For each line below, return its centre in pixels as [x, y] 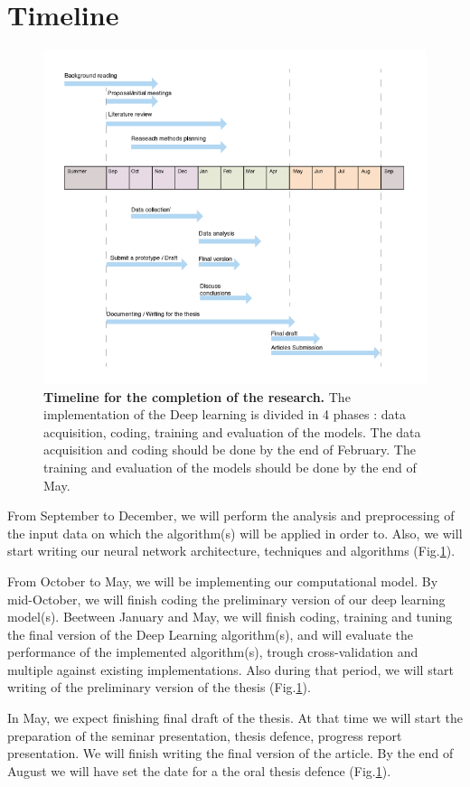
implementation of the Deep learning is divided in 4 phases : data [225, 414]
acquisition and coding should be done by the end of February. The [230, 450]
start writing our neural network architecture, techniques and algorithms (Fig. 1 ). [231, 551]
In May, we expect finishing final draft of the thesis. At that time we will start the [235, 718]
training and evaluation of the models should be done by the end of [230, 467]
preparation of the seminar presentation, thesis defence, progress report [205, 735]
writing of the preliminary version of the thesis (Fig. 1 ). [159, 687]
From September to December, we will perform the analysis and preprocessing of [231, 515]
